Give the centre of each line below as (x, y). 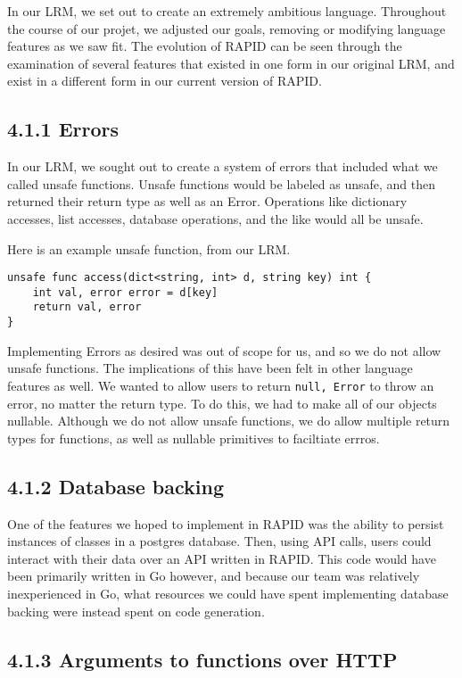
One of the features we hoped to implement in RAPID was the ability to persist (226, 523)
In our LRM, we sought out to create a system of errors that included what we (223, 166)
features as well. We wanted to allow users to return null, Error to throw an (221, 385)
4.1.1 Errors (63, 129)
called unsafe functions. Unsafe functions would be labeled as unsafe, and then (222, 183)
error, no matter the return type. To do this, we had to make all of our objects (222, 403)
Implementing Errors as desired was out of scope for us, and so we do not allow (224, 350)
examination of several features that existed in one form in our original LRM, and (231, 63)
